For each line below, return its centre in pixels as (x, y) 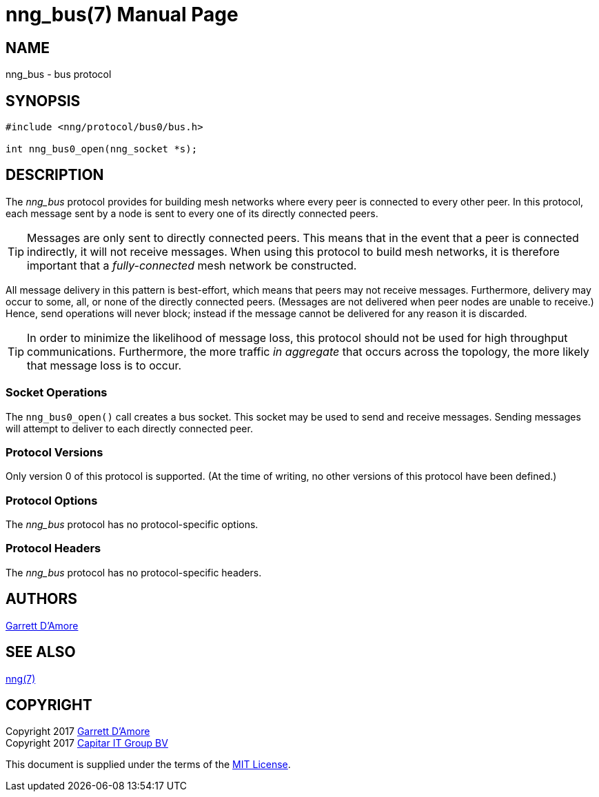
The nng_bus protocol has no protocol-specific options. (132, 525)
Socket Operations (57, 393)
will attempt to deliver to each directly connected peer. (129, 428)
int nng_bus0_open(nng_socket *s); (102, 149)
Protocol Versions (54, 452)
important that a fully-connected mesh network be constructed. (192, 265)
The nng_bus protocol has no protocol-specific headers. (134, 572)
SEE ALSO (41, 652)
